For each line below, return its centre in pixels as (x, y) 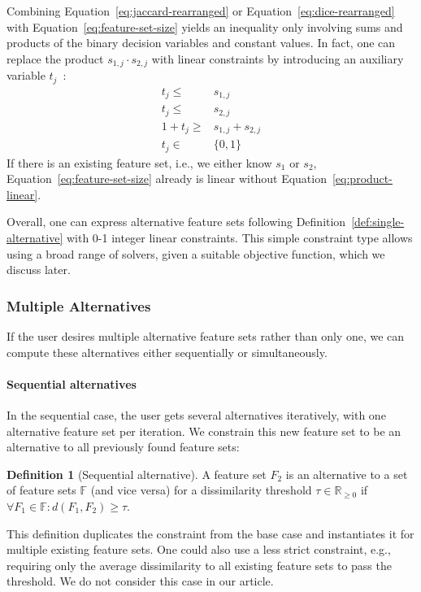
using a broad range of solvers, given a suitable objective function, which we (196, 253)
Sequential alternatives (72, 383)
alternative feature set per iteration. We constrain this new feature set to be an (204, 431)
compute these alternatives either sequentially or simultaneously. (167, 352)
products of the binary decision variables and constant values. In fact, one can (201, 43)
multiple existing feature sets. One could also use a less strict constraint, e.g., (199, 549)
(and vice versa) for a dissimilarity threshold (201, 490)
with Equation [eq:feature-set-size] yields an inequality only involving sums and (205, 26)
